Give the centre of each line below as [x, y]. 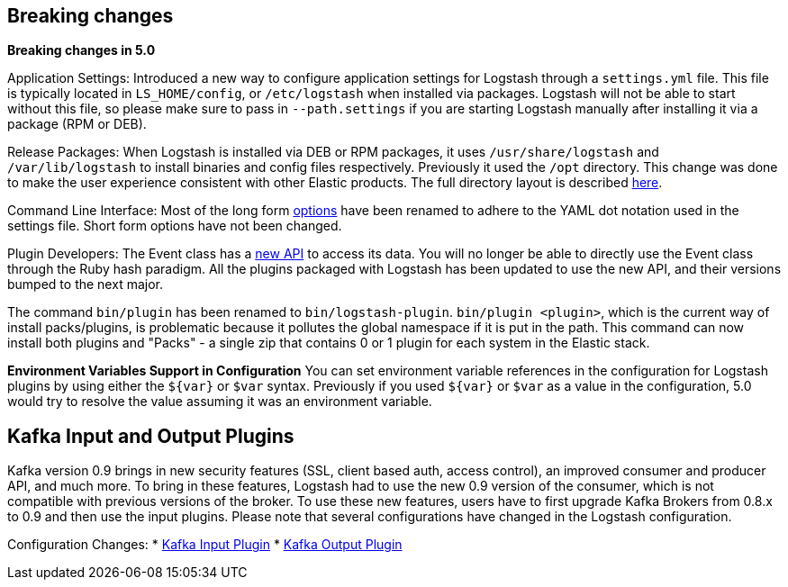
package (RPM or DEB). [77, 124]
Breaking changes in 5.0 [82, 50]
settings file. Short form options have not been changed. [175, 226]
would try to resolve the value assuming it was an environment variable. [220, 402]
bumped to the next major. [85, 284]
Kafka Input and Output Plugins [151, 436]
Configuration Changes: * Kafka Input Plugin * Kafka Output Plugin [205, 545]
